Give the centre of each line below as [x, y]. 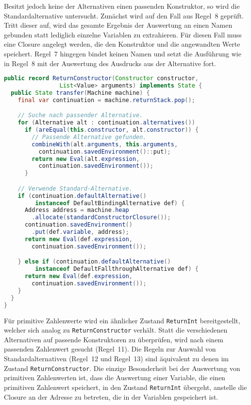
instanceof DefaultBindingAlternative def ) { [110, 203]
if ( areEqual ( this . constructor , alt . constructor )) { [112, 130]
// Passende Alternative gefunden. [89, 137]
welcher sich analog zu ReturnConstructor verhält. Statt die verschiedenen [116, 330]
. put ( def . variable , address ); [80, 232]
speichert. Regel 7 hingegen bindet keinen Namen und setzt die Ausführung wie [123, 53]
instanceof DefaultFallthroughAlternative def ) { [117, 269]
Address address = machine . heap [77, 210]
